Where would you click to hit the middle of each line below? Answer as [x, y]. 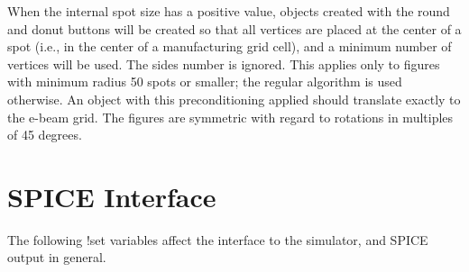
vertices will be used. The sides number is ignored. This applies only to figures [224, 63]
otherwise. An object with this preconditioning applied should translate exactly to [234, 99]
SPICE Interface [112, 196]
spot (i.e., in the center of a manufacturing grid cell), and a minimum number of [230, 46]
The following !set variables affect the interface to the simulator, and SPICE [218, 239]
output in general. [57, 257]
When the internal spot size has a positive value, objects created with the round [229, 11]
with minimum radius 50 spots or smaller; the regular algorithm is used [205, 82]
